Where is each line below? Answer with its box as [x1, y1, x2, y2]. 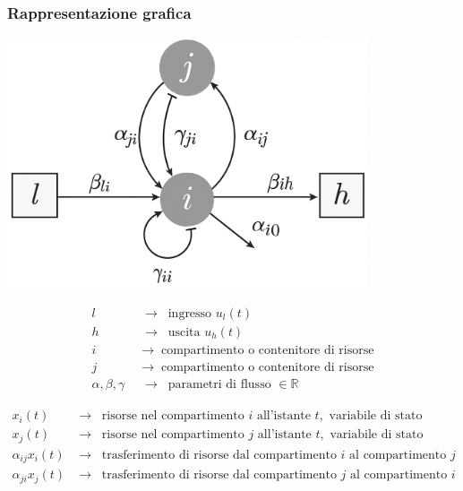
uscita [167, 326, 201, 340]
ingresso [167, 306, 212, 320]
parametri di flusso [167, 378, 271, 392]
